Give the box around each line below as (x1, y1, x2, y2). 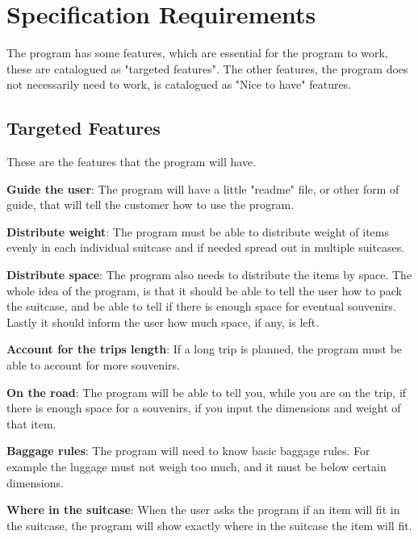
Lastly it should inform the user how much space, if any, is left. (6, 313, 320, 330)
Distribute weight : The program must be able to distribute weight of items (6, 223, 389, 240)
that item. (6, 415, 56, 432)
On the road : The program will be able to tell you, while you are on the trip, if (6, 383, 407, 400)
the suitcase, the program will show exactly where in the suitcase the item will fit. (6, 516, 412, 533)
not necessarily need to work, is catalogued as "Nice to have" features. (6, 76, 352, 93)
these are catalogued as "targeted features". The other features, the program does (6, 60, 408, 77)
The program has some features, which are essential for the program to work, (6, 44, 388, 61)
